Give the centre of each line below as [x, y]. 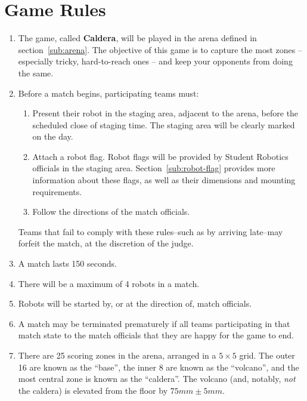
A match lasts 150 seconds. [67, 263]
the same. [36, 73]
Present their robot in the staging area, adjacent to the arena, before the [165, 113]
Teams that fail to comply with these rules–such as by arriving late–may [151, 231]
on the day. [53, 136]
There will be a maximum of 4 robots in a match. [109, 283]
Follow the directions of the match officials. [111, 212]
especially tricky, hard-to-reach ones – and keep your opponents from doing [155, 61]
